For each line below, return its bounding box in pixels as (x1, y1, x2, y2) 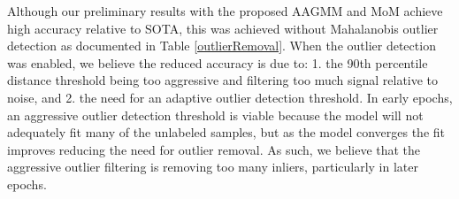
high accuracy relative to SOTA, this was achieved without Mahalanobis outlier (7, 19, 439, 37)
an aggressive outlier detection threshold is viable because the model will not (7, 105, 424, 124)
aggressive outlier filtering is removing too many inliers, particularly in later (7, 157, 418, 176)
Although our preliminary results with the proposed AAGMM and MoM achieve (7, 2, 443, 19)
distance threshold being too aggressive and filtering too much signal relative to (7, 71, 439, 89)
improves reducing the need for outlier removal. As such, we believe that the (7, 140, 421, 158)
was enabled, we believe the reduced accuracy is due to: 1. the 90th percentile (7, 53, 428, 72)
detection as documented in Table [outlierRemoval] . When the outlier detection (7, 36, 436, 55)
